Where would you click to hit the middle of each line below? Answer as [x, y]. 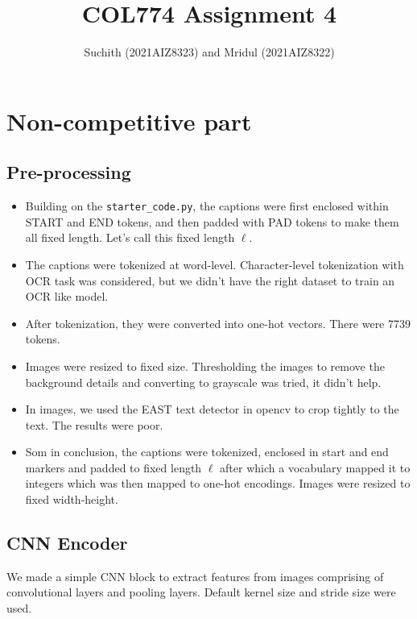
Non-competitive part [129, 120]
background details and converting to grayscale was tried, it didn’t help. [203, 382]
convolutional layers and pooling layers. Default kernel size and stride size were [201, 592]
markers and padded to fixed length [114, 467]
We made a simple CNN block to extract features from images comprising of [195, 576]
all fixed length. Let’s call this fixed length [130, 237]
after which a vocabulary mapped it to [315, 467]
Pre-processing [69, 172]
